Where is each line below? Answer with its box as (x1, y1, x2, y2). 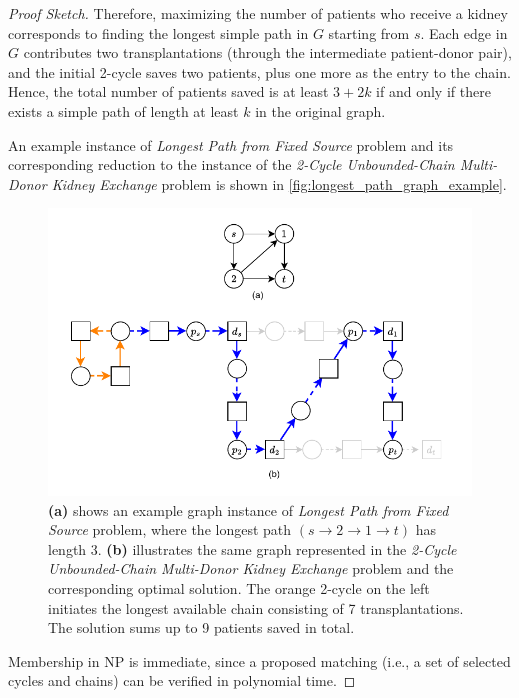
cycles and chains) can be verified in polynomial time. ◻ (8, 670, 356, 691)
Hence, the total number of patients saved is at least (8, 81, 329, 102)
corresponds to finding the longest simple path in (8, 22, 309, 43)
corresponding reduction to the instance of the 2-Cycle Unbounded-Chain (8, 154, 455, 175)
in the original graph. (255, 100, 386, 121)
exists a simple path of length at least (8, 100, 239, 121)
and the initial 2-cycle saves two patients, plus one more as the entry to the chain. (8, 61, 511, 82)
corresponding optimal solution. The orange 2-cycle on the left (48, 578, 430, 598)
